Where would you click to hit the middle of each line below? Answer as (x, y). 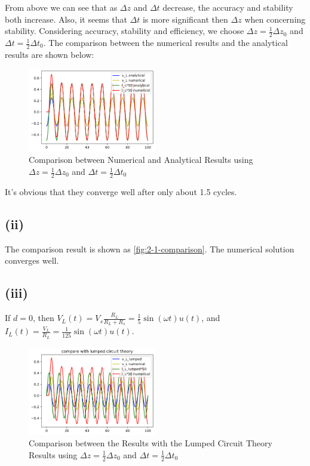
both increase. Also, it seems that (66, 19)
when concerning (275, 19)
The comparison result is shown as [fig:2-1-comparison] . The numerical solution (150, 249)
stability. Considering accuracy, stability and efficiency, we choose (125, 31)
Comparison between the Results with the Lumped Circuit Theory (151, 443)
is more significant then (185, 19)
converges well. (32, 260)
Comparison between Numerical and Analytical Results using (141, 160)
